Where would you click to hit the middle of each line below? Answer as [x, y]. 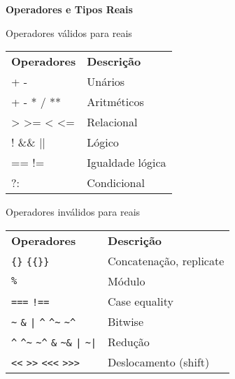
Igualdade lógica [127, 163]
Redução [129, 341]
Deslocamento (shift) [159, 362]
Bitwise [126, 321]
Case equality [141, 301]
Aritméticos [115, 102]
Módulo [127, 281]
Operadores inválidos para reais [73, 212]
